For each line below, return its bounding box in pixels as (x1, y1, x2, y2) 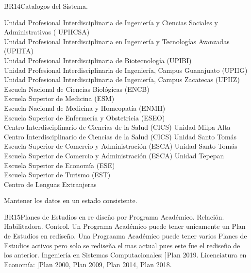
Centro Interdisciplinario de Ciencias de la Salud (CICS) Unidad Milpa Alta (4, 122, 231, 132)
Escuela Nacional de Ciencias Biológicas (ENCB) (4, 84, 150, 94)
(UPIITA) (4, 46, 33, 56)
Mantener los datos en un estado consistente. (4, 195, 137, 205)
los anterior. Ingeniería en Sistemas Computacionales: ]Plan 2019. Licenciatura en (4, 250, 247, 260)
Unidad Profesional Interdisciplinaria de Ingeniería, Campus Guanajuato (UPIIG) (4, 65, 248, 75)
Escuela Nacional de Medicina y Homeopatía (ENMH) (4, 102, 166, 113)
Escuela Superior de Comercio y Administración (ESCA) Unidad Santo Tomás (4, 141, 237, 151)
